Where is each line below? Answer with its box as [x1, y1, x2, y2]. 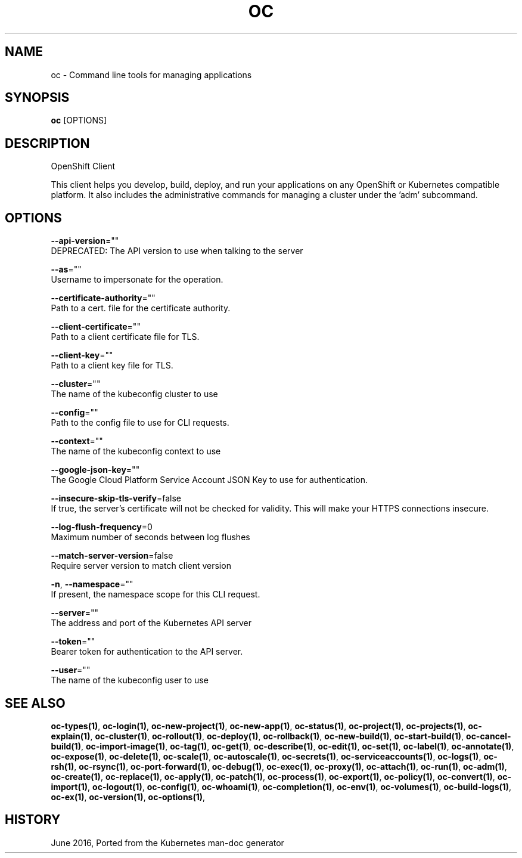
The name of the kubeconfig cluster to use [51, 389, 218, 399]
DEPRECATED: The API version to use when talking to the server [51, 246, 303, 256]
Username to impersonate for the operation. [51, 274, 223, 285]
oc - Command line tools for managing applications [51, 69, 252, 80]
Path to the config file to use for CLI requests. [51, 417, 229, 428]
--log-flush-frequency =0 [51, 522, 153, 532]
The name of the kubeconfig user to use [51, 675, 209, 686]
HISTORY [5, 812, 61, 828]
